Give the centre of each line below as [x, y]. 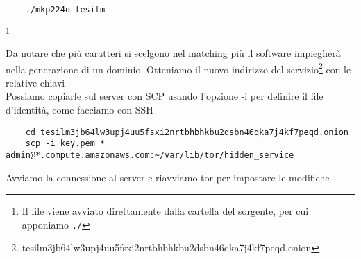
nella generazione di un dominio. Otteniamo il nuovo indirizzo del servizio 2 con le [178, 68]
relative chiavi [35, 82]
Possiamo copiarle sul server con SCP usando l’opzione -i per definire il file [165, 96]
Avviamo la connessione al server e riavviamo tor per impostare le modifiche [168, 177]
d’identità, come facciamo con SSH [79, 110]
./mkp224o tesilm [65, 10]
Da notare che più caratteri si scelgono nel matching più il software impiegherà [173, 52]
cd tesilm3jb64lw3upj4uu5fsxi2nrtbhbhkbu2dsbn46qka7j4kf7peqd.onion [187, 132]
